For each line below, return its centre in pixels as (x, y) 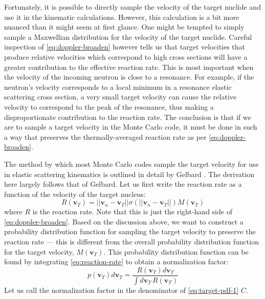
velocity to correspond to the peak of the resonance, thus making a (109, 106)
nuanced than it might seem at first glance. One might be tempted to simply (124, 27)
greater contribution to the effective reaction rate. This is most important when (129, 67)
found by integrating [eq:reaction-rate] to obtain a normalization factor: (116, 261)
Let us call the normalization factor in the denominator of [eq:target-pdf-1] (122, 290)
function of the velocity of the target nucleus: (75, 194)
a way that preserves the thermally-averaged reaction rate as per (105, 136)
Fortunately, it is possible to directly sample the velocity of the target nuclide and (132, 7)
